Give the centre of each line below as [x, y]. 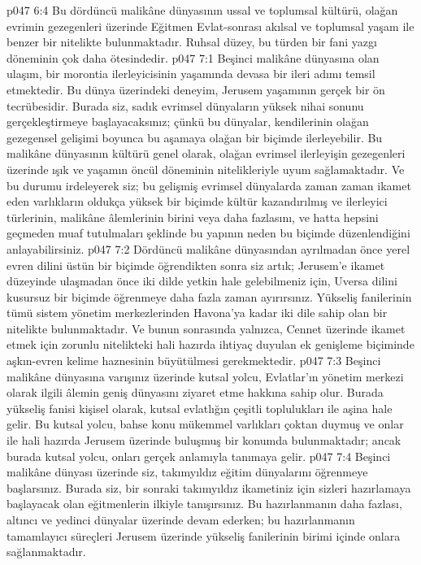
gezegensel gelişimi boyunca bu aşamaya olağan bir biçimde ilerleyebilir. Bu [195, 137]
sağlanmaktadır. [46, 552]
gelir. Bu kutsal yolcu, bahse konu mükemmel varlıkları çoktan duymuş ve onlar [205, 424]
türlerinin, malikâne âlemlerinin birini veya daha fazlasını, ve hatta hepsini [193, 217]
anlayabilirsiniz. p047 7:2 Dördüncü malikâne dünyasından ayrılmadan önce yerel [208, 248]
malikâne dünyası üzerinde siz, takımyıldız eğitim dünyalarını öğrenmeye [187, 472]
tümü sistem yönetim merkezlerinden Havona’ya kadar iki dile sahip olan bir [197, 313]
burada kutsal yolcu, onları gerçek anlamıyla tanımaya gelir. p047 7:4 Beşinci [199, 456]
